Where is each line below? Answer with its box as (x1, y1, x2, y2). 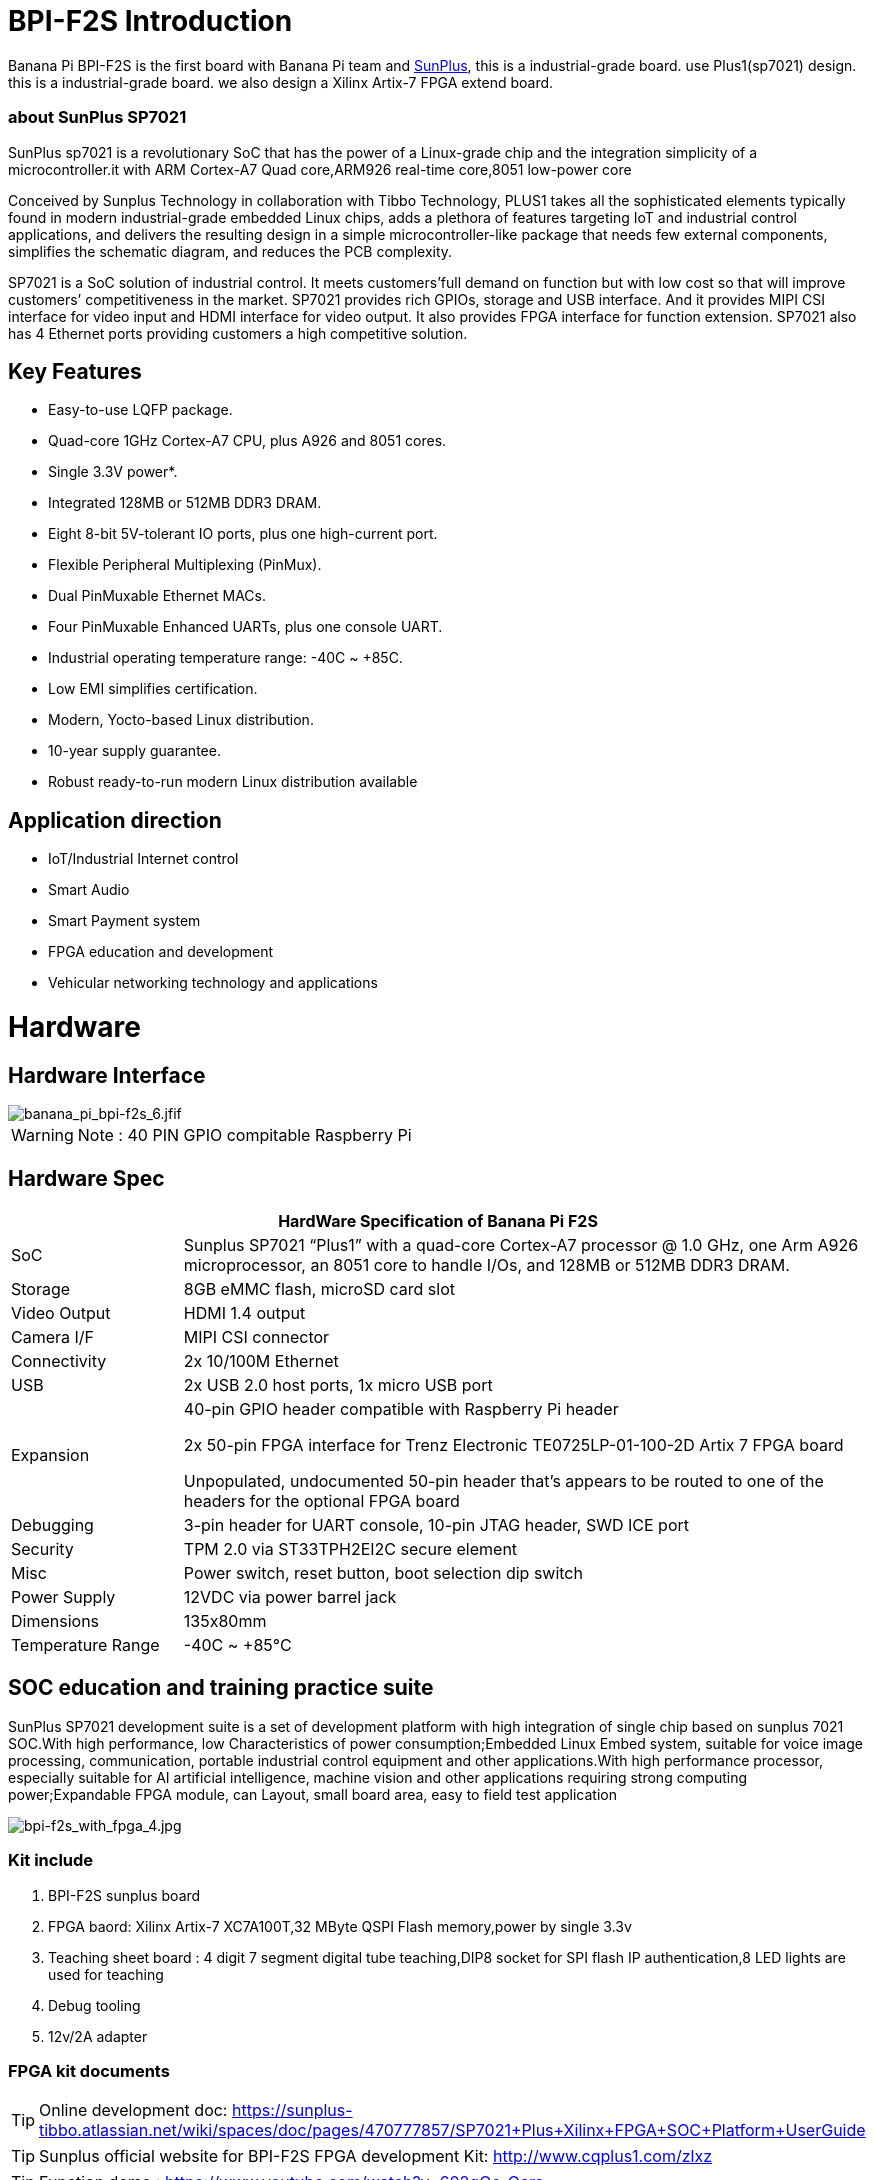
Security (11, 1538, 74, 1559)
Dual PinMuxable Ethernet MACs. (48, 587, 267, 605)
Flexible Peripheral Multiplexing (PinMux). (48, 556, 322, 574)
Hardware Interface (8, 1062, 206, 1088)
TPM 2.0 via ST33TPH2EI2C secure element (183, 1538, 518, 1559)
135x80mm (183, 1610, 267, 1631)
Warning (11, 1125, 74, 1146)
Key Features (8, 358, 142, 384)
